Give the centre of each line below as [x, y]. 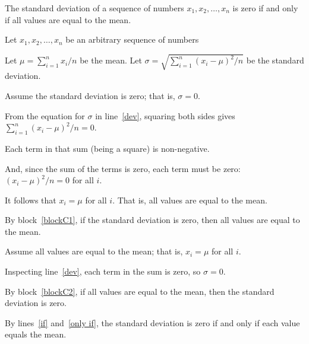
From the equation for [45, 115]
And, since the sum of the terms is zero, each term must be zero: [123, 168]
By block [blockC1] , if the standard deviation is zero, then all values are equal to [152, 220]
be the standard [275, 60]
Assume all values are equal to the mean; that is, [94, 251]
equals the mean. [36, 334]
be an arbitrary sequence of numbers [132, 39]
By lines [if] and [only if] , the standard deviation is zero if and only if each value [152, 322]
